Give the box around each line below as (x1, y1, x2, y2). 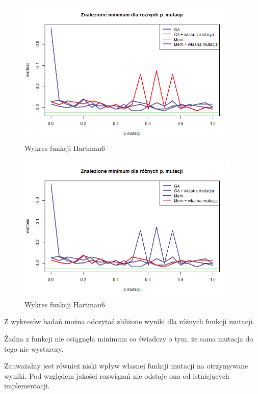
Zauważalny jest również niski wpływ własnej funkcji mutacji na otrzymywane (4, 360, 248, 371)
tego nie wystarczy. (4, 343, 64, 354)
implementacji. (4, 380, 50, 391)
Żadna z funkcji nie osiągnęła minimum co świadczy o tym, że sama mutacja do (4, 333, 253, 344)
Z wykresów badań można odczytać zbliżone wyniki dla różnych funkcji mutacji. (4, 316, 254, 327)
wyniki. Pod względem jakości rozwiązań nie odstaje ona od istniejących (4, 370, 229, 381)
